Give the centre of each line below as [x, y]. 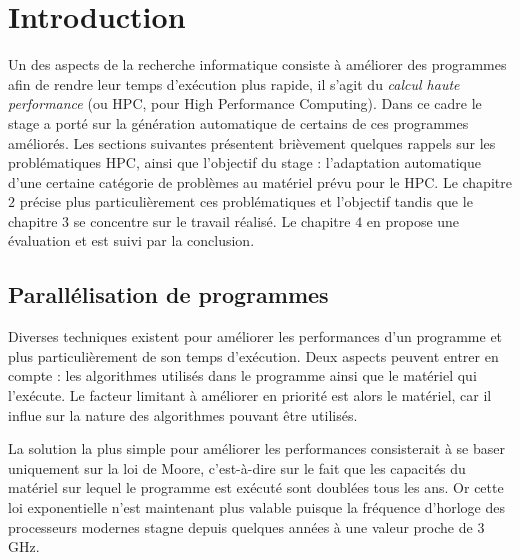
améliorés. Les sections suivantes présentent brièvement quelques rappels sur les [252, 142]
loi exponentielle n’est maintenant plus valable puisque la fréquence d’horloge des [257, 507]
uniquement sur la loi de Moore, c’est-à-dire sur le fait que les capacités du [237, 467]
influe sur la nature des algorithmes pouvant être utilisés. [183, 414]
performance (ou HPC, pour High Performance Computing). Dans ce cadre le [245, 103]
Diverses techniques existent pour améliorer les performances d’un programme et [255, 336]
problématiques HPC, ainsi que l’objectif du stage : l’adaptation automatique [245, 162]
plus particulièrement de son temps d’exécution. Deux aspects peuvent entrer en [253, 355]
